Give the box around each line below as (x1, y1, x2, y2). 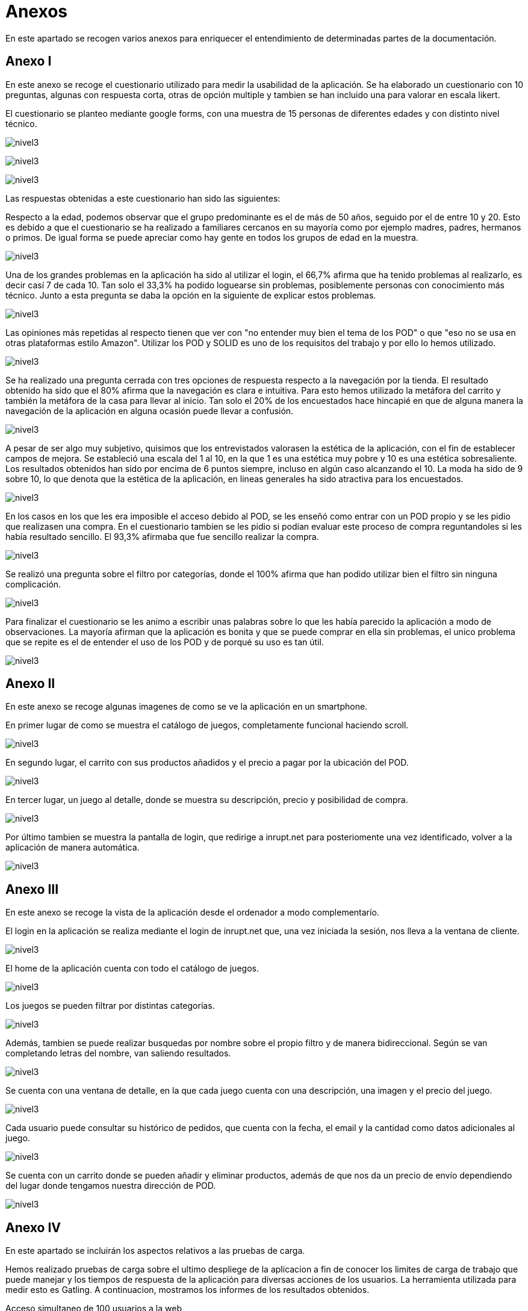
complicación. (5, 578, 61, 589)
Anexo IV (5, 1220, 61, 1235)
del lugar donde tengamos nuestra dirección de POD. (5, 1180, 216, 1191)
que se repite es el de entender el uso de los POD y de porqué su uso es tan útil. (5, 636, 324, 647)
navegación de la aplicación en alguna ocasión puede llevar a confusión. (5, 405, 294, 416)
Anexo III (5, 881, 59, 897)
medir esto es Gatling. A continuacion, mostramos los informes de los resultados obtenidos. (5, 1285, 370, 1295)
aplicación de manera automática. (5, 842, 140, 853)
